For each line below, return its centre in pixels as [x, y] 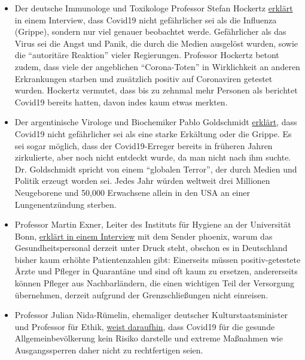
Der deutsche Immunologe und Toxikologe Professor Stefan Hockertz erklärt [154, 8]
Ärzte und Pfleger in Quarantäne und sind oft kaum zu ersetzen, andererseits [156, 271]
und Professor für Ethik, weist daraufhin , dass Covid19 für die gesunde [145, 326]
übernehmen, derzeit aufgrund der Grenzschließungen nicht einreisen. [141, 294]
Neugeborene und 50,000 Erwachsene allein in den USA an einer [132, 192]
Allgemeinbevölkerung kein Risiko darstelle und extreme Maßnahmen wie [149, 338]
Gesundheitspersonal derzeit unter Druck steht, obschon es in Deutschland [151, 248]
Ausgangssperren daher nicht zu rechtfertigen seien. [109, 350]
